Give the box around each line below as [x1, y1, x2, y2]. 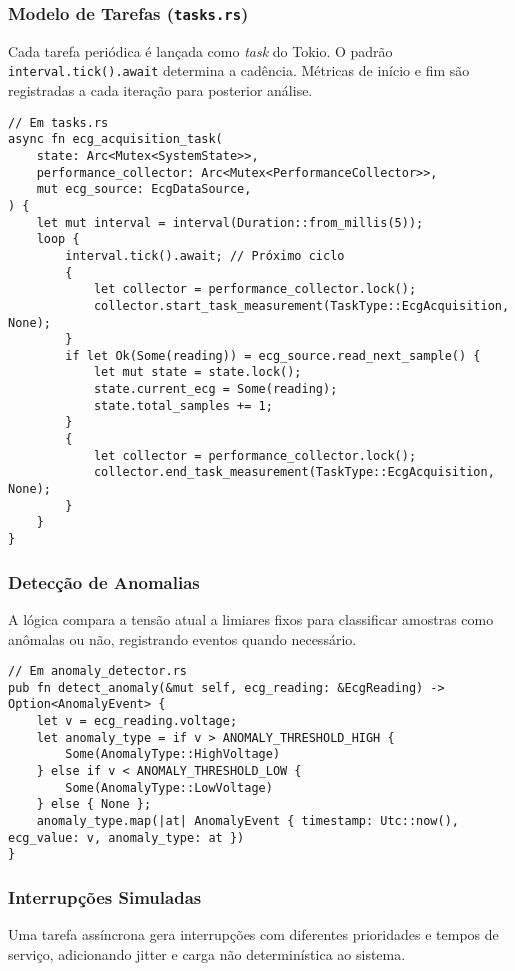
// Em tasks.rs [8, 115, 109, 130]
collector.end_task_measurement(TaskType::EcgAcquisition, [93, 465, 495, 480]
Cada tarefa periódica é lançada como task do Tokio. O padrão [8, 40, 393, 61]
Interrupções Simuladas [8, 884, 202, 909]
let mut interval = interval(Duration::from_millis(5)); [36, 215, 424, 230]
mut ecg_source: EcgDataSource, [36, 182, 252, 197]
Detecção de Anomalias [8, 569, 200, 594]
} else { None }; [36, 797, 152, 812]
